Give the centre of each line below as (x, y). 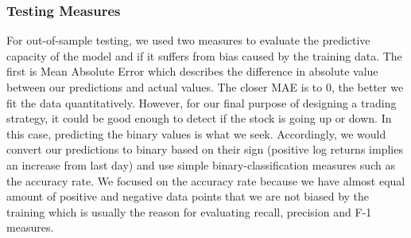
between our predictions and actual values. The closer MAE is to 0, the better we (205, 87)
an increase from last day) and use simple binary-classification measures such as (201, 164)
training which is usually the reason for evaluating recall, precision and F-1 (189, 211)
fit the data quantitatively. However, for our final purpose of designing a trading (202, 102)
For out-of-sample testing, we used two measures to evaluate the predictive (188, 40)
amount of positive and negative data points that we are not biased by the (188, 196)
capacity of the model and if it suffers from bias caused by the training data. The (204, 55)
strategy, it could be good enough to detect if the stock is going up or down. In (199, 118)
